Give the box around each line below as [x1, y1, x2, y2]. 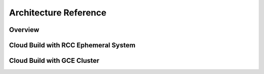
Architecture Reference [9, 7, 107, 18]
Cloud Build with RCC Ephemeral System [9, 41, 135, 49]
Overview [9, 26, 40, 34]
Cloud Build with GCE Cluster [9, 57, 100, 65]
